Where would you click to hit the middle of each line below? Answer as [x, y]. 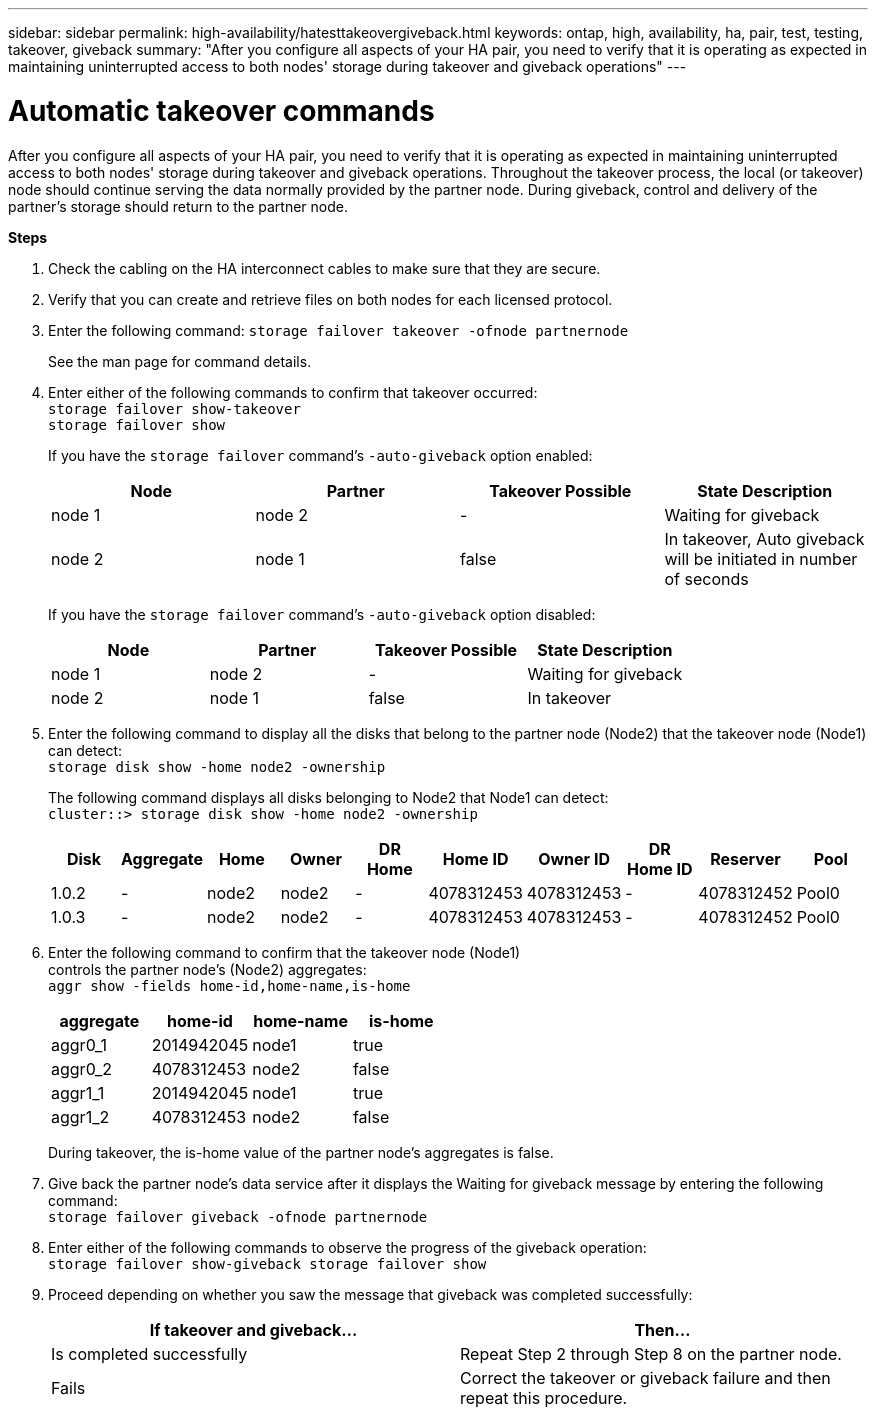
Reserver [745, 858]
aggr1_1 [78, 1092]
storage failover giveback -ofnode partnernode [238, 1216]
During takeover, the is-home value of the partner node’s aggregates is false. [301, 1152]
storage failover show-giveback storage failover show [267, 1263]
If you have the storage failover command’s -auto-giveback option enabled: [320, 455]
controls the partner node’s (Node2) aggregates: [207, 969]
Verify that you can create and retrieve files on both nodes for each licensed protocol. [330, 299]
